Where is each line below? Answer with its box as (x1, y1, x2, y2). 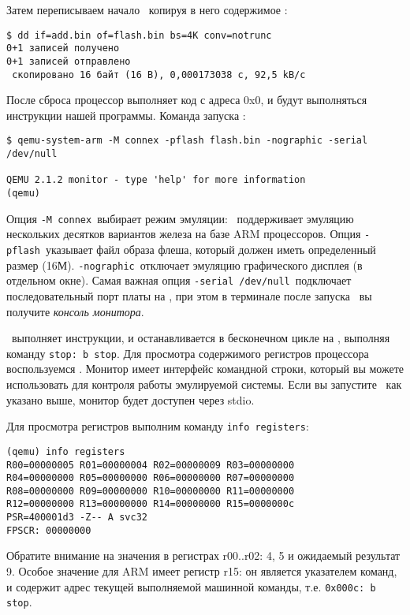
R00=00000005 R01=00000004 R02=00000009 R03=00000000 (6, 459, 295, 471)
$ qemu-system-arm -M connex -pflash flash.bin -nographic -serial (6, 135, 368, 147)
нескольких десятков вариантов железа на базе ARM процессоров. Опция (6, 225, 361, 242)
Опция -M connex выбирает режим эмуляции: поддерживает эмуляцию (6, 210, 354, 226)
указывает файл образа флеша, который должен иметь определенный (45, 241, 376, 257)
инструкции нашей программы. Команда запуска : (6, 106, 246, 123)
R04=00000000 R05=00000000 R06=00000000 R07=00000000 (6, 472, 295, 484)
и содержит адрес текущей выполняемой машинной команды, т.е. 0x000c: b (6, 578, 376, 594)
